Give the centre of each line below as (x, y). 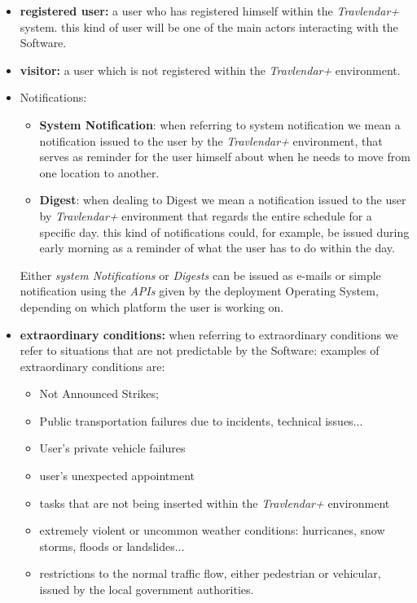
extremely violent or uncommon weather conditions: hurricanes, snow (212, 530)
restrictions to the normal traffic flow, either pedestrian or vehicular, (210, 573)
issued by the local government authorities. (147, 590)
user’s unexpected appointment (117, 476)
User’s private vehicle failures (112, 448)
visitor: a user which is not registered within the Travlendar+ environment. (210, 70)
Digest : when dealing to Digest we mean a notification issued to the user (223, 200)
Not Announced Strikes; (99, 393)
